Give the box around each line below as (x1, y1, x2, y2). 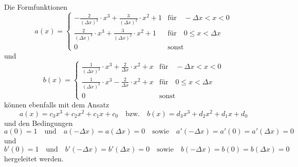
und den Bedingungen (4, 117, 73, 128)
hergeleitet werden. (4, 153, 64, 163)
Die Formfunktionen (4, 2, 67, 12)
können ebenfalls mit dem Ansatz (4, 99, 109, 109)
